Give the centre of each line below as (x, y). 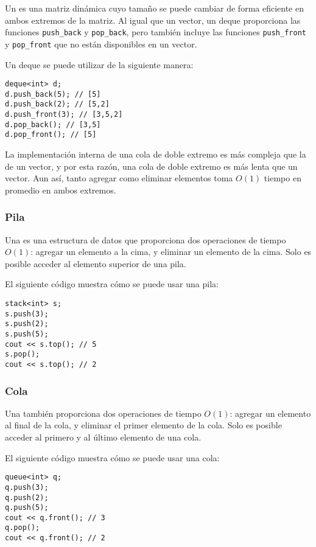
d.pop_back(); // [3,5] (53, 124)
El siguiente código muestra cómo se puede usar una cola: (112, 457)
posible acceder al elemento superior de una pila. (96, 263)
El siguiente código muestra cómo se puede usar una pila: (112, 284)
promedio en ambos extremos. (61, 190)
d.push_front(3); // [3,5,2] (64, 115)
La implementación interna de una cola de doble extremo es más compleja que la (156, 154)
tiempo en (283, 178)
